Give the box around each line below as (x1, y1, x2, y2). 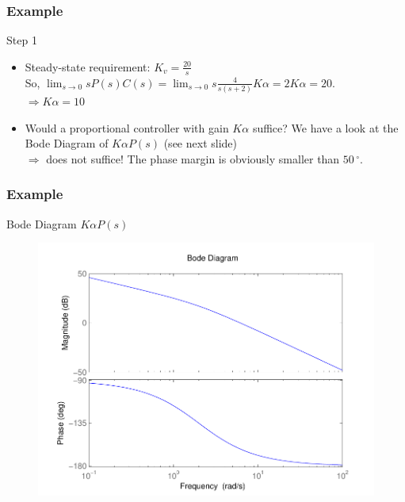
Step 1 (6, 32, 37, 48)
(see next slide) (163, 135, 237, 151)
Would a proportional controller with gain (25, 119, 229, 136)
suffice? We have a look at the (252, 119, 399, 136)
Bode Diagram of (25, 135, 109, 151)
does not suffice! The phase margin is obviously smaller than (46, 150, 340, 167)
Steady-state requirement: (25, 58, 151, 75)
